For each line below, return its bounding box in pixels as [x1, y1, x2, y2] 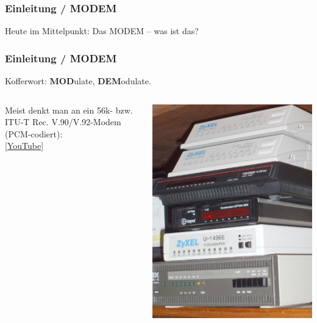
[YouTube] [5, 139, 44, 152]
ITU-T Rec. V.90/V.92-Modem [5, 115, 121, 128]
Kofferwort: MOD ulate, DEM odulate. [5, 74, 151, 87]
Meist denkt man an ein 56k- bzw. [5, 103, 133, 116]
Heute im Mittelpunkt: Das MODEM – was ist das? [5, 24, 199, 37]
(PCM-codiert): [5, 127, 63, 140]
